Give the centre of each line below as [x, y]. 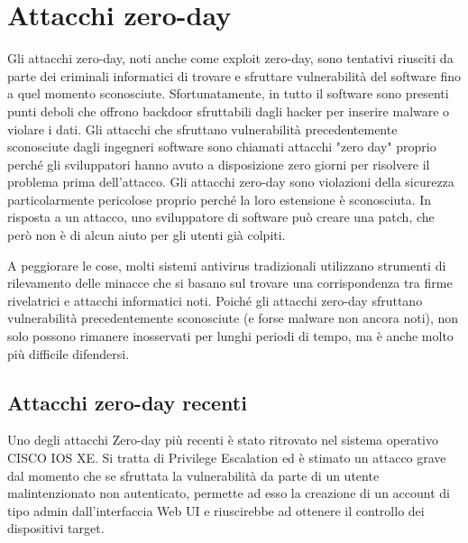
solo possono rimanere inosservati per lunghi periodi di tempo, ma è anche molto [230, 336]
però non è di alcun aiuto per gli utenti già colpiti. [147, 235]
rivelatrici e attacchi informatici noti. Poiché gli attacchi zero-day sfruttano [215, 300]
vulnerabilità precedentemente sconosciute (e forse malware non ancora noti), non [233, 318]
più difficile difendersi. [69, 353]
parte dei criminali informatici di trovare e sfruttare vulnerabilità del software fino [234, 75]
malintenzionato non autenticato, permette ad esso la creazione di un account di [229, 493]
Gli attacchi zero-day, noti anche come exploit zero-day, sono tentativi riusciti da [230, 58]
